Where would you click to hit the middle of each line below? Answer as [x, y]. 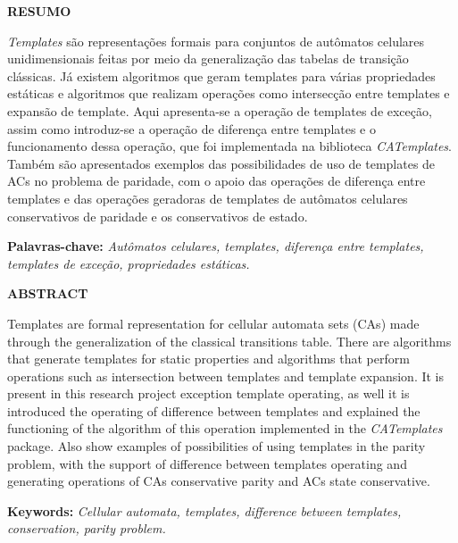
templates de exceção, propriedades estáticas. [129, 263]
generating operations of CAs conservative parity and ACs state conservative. [219, 481]
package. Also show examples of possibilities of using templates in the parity [217, 446]
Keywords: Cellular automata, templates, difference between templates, [204, 510]
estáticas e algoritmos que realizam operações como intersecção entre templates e [229, 93]
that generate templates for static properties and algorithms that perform [208, 359]
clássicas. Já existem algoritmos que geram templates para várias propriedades [221, 75]
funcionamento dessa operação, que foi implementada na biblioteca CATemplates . [230, 146]
